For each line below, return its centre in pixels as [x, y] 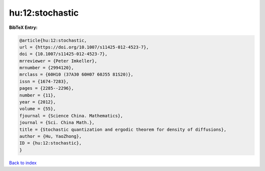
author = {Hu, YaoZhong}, [51, 136]
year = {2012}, [38, 102]
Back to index [23, 163]
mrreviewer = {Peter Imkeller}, [58, 61]
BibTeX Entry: [23, 27]
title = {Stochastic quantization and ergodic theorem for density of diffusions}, [123, 129]
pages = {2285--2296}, [47, 88]
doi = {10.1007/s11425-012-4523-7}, [64, 54]
